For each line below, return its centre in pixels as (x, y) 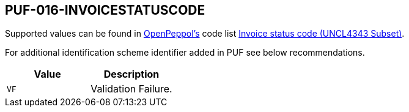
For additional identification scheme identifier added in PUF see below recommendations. (185, 53)
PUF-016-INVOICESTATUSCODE (105, 10)
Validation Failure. (131, 89)
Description (131, 74)
